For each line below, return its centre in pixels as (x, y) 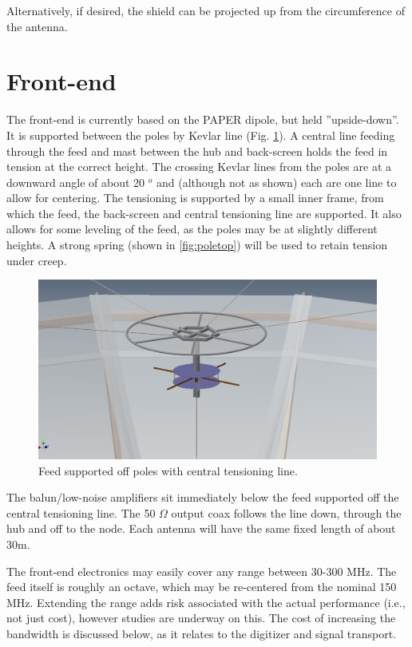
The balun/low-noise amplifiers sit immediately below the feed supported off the (203, 497)
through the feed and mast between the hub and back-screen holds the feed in (197, 151)
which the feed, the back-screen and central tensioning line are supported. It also (204, 213)
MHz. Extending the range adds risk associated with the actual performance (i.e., (206, 602)
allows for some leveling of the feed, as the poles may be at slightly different (192, 229)
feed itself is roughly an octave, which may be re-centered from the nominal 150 (202, 587)
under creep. (37, 260)
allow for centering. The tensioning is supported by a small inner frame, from (195, 198)
